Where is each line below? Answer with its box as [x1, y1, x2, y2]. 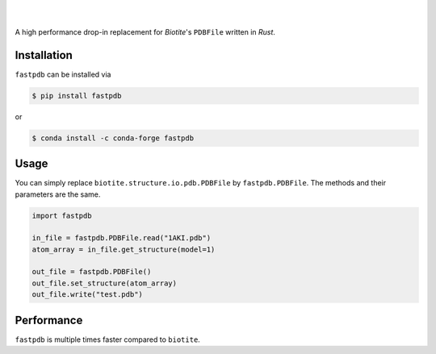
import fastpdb [31, 210, 92, 220]
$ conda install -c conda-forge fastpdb [31, 133, 194, 143]
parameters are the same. [15, 189, 101, 199]
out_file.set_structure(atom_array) [31, 278, 178, 288]
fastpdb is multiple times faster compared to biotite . [15, 335, 201, 344]
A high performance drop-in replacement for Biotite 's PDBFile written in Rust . [15, 27, 276, 36]
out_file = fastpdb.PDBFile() [31, 267, 152, 277]
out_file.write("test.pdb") [31, 290, 143, 299]
